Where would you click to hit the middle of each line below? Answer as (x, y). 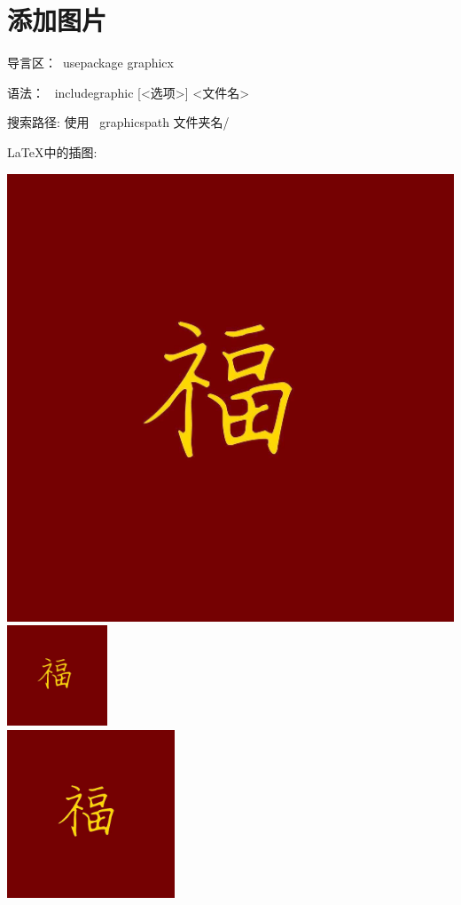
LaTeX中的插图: (52, 151)
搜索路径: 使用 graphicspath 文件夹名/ (118, 122)
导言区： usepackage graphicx (90, 63)
